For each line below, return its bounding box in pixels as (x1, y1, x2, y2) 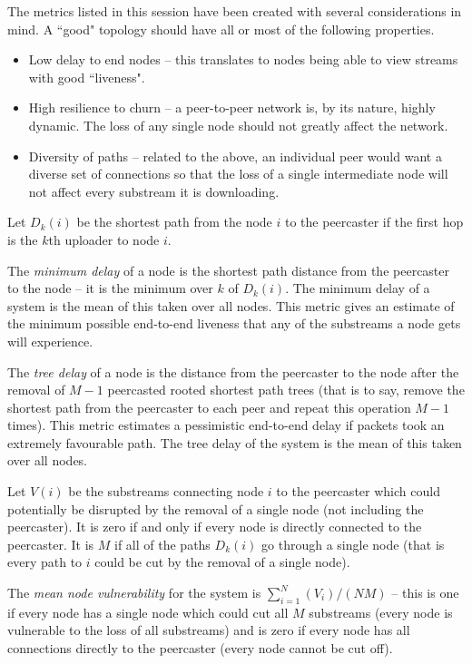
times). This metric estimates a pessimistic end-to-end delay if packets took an (7, 415, 445, 435)
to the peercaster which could (276, 482, 440, 501)
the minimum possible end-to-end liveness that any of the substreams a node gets (7, 314, 461, 333)
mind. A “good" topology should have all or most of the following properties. (7, 19, 435, 38)
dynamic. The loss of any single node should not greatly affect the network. (28, 115, 448, 134)
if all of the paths (114, 534, 211, 553)
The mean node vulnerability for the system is (7, 583, 261, 602)
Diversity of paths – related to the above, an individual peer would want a (28, 146, 442, 165)
